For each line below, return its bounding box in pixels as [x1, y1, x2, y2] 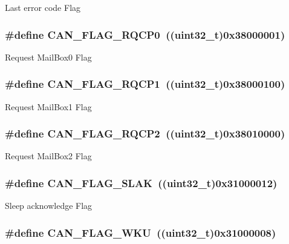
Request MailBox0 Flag [5, 50, 92, 63]
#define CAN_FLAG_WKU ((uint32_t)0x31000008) [5, 225, 276, 240]
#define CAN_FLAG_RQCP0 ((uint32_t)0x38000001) [5, 27, 285, 42]
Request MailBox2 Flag [5, 150, 92, 162]
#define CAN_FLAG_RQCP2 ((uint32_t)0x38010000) [5, 126, 285, 141]
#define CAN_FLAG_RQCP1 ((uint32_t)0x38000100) [5, 76, 285, 91]
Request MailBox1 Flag [5, 100, 92, 113]
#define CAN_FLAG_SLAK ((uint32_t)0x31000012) [5, 175, 278, 190]
